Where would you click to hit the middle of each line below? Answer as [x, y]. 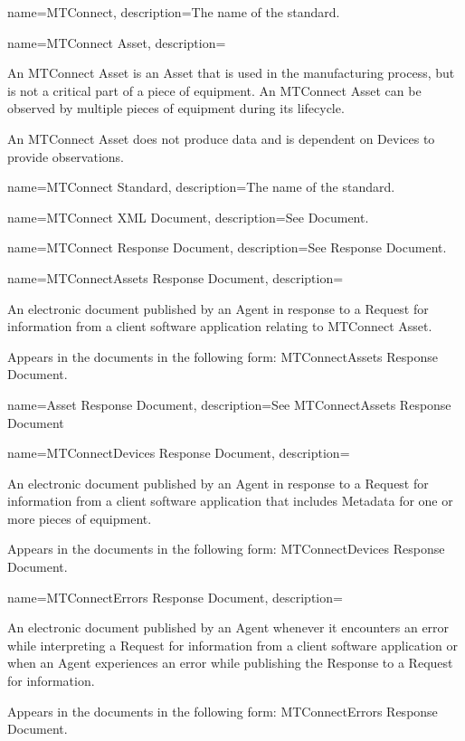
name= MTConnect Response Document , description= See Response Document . [227, 247]
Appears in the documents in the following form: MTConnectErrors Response [223, 711]
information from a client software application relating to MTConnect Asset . [220, 326]
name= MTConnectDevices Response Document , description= [179, 453]
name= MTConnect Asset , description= [117, 42]
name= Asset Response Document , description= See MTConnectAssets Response [229, 404]
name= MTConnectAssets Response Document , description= [176, 277]
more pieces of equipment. [80, 518]
